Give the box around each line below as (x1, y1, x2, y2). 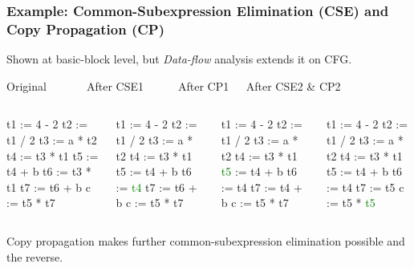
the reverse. (6, 248, 63, 265)
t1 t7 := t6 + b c (6, 178, 91, 195)
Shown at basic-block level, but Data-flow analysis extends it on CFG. (6, 51, 352, 67)
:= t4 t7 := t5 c (326, 178, 404, 195)
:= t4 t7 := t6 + (116, 178, 197, 195)
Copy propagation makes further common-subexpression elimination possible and (6, 232, 405, 249)
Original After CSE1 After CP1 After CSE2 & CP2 (6, 77, 341, 94)
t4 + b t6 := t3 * (6, 163, 91, 180)
